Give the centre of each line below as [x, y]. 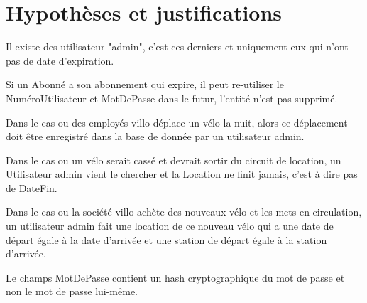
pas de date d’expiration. [60, 60]
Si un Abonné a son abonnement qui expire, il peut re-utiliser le [145, 84]
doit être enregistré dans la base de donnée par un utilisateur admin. [155, 136]
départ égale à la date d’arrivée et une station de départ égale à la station [166, 239]
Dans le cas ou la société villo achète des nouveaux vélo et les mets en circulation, [184, 212]
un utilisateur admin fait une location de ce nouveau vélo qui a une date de [170, 226]
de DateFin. [32, 187]
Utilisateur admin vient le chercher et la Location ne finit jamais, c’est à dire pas [182, 174]
